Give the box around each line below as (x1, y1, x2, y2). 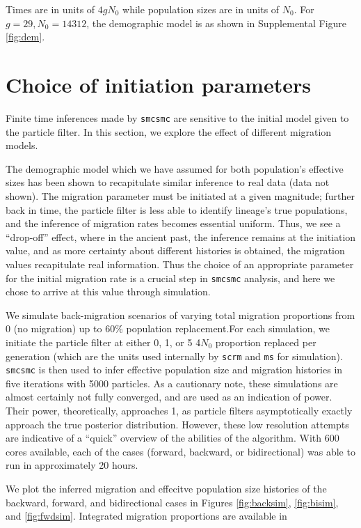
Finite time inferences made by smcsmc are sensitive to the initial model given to (6, 110, 349, 125)
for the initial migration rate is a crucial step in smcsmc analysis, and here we (6, 270, 335, 285)
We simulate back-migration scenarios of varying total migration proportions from (6, 307, 355, 322)
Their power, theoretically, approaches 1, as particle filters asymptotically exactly (6, 403, 353, 418)
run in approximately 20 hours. (6, 458, 138, 472)
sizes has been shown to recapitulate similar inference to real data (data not (6, 175, 330, 189)
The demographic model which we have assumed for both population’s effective (6, 161, 344, 176)
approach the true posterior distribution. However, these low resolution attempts (6, 417, 349, 431)
